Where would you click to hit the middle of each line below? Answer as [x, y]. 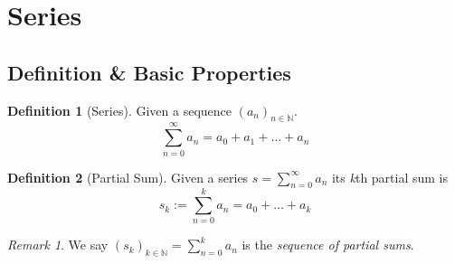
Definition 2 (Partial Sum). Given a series [128, 177]
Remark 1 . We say [58, 245]
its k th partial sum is [390, 177]
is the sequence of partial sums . [328, 245]
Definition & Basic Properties [149, 72]
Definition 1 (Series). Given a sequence [119, 110]
